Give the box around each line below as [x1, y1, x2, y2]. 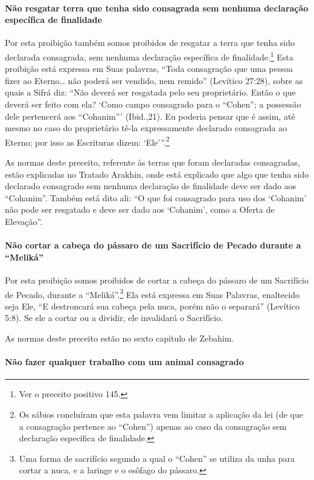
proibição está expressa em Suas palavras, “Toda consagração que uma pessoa [5, 62, 293, 75]
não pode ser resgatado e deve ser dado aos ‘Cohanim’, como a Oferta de [5, 203, 275, 216]
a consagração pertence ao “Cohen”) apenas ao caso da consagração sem [19, 420, 287, 432]
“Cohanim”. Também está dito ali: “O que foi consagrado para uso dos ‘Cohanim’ [5, 191, 307, 204]
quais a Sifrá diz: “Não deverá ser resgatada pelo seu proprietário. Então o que [5, 86, 296, 99]
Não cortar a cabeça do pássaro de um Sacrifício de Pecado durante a [5, 239, 301, 251]
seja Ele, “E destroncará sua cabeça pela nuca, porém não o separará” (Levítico [5, 299, 300, 312]
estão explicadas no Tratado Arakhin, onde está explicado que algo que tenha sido [5, 167, 309, 180]
